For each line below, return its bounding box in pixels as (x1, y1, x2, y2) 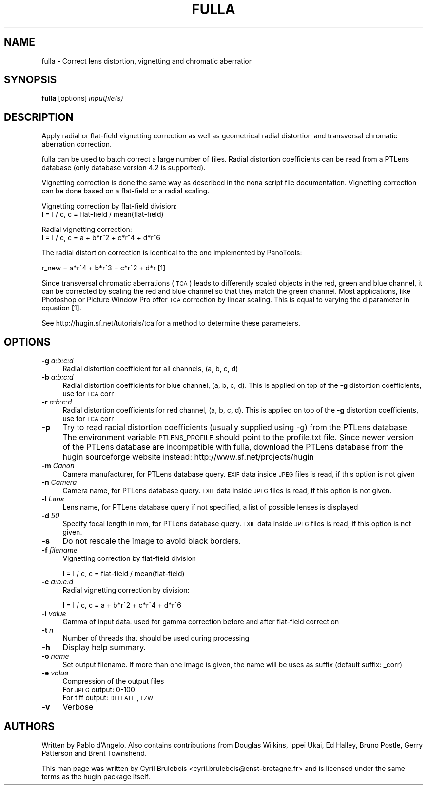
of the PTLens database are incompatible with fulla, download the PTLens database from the (62, 442, 403, 452)
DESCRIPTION (4, 111, 74, 123)
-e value (41, 669, 69, 677)
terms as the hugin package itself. (41, 772, 150, 781)
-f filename (41, 546, 78, 555)
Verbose (62, 702, 94, 712)
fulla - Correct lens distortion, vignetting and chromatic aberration (41, 57, 253, 65)
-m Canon (41, 462, 75, 470)
